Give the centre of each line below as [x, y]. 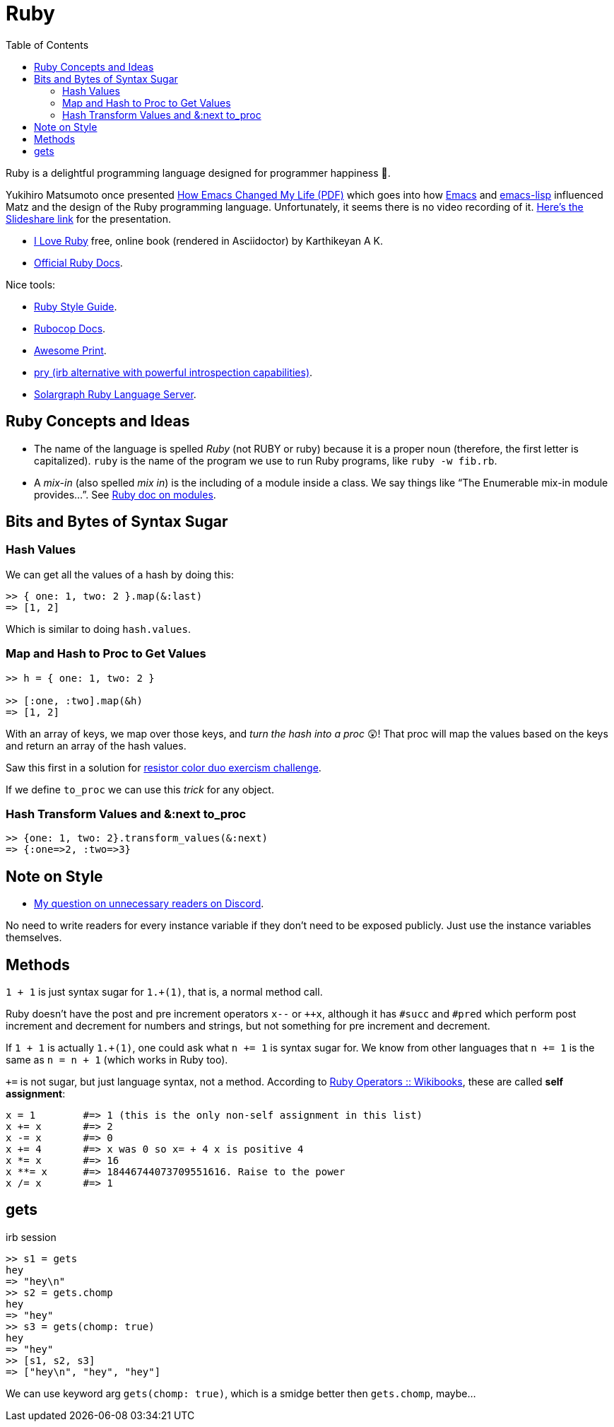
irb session [31, 1237]
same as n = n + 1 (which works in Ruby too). [117, 1060]
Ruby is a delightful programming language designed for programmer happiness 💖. [198, 173]
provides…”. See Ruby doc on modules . [125, 494]
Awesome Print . [70, 350]
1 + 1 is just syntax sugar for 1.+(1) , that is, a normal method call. [164, 992]
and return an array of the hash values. [96, 745]
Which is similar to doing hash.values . [98, 629]
